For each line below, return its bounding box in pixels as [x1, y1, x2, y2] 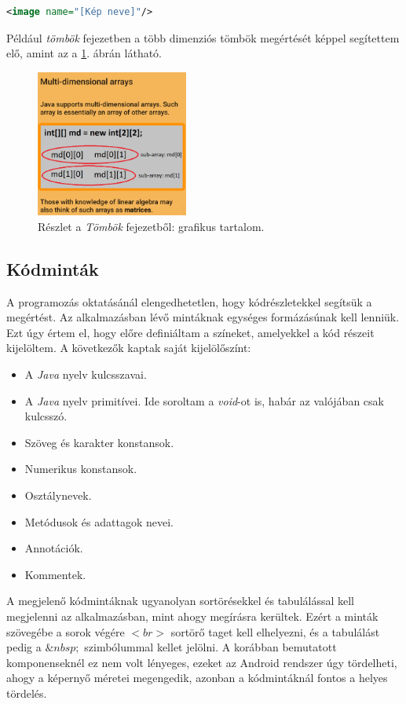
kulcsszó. [24, 408, 68, 424]
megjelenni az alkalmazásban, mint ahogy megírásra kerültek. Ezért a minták [6, 607, 379, 624]
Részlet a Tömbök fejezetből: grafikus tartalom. [38, 218, 265, 234]
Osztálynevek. [24, 487, 92, 504]
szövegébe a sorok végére [6, 623, 125, 640]
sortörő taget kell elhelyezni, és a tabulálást [170, 623, 380, 640]
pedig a [6, 639, 42, 655]
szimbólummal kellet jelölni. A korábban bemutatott [84, 639, 337, 655]
